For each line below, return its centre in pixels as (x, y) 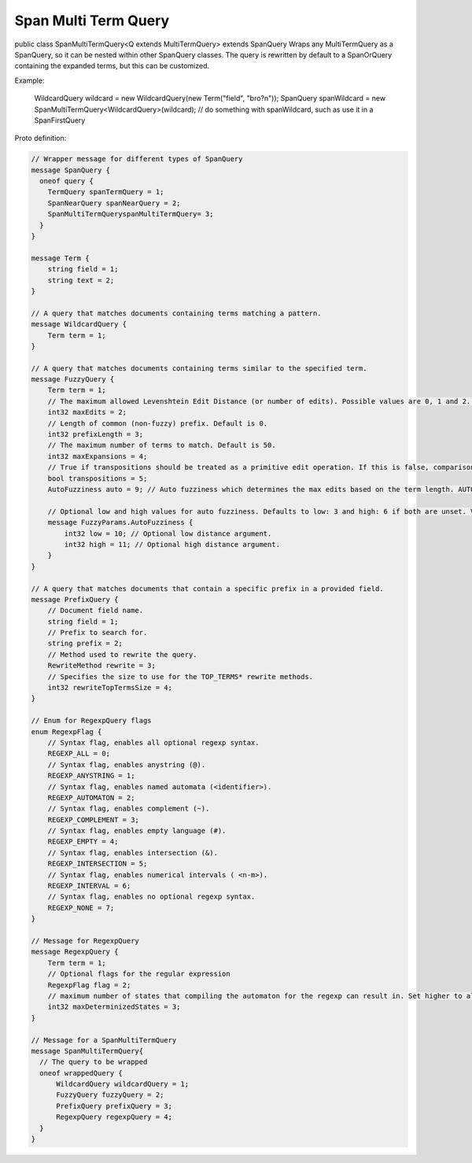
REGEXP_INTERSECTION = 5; (98, 864)
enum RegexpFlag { (66, 731)
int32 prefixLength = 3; (96, 434)
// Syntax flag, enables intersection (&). (133, 853)
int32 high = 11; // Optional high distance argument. (172, 544)
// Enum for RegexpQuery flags (92, 721)
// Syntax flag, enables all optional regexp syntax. (153, 742)
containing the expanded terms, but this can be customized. (112, 66)
